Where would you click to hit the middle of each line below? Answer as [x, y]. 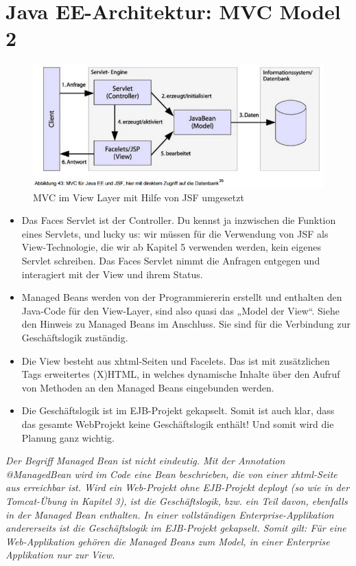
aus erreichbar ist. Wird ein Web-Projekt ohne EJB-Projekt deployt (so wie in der [178, 487]
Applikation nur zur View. [60, 555]
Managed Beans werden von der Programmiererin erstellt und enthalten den [182, 297]
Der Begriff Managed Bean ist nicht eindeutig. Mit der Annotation [145, 461]
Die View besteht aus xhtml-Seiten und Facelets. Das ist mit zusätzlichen [176, 360]
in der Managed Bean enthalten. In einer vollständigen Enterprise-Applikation [170, 514]
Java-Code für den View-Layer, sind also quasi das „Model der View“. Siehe [180, 310]
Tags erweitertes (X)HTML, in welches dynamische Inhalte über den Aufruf [181, 374]
